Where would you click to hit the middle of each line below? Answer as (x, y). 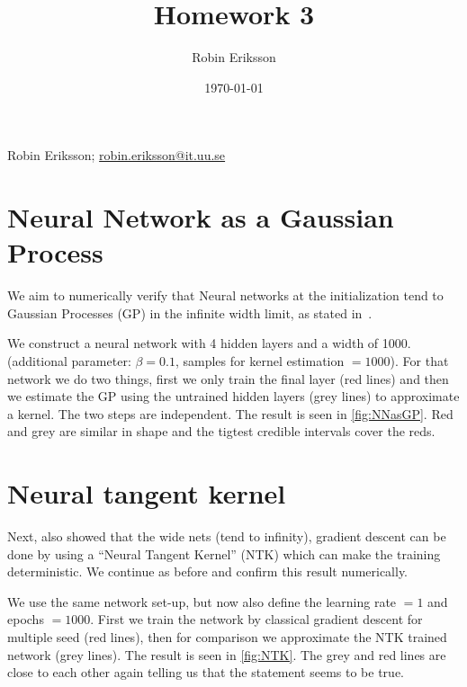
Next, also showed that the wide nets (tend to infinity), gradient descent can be (227, 536)
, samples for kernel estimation (260, 361)
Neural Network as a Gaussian (201, 217)
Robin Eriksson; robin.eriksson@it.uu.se (117, 155)
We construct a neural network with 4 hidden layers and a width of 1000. (209, 343)
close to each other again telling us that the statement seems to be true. (206, 672)
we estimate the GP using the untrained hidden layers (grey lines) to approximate (233, 396)
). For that (419, 361)
